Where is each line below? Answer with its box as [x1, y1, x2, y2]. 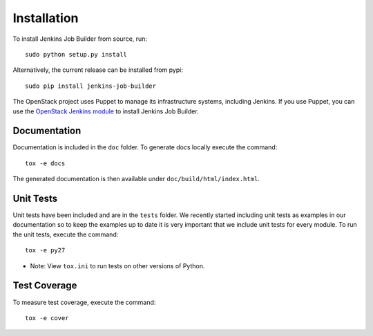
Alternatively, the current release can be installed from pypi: [12, 66, 183, 74]
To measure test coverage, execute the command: [12, 298, 156, 306]
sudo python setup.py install [25, 50, 128, 58]
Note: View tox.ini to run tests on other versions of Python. [30, 261, 205, 270]
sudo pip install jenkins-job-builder [25, 82, 157, 90]
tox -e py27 [25, 246, 66, 254]
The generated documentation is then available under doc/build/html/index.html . [12, 175, 260, 183]
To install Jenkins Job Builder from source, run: [12, 35, 148, 43]
